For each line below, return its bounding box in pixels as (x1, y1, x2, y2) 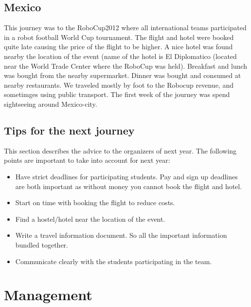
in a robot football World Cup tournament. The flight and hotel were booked (4, 32, 234, 42)
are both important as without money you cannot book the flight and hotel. (15, 181, 242, 191)
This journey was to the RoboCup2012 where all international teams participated (4, 22, 247, 33)
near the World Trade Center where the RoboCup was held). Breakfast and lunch (4, 60, 248, 71)
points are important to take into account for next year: (4, 155, 170, 165)
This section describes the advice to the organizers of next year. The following (4, 145, 237, 155)
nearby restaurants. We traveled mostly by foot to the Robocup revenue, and (4, 79, 233, 90)
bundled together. (15, 239, 68, 249)
